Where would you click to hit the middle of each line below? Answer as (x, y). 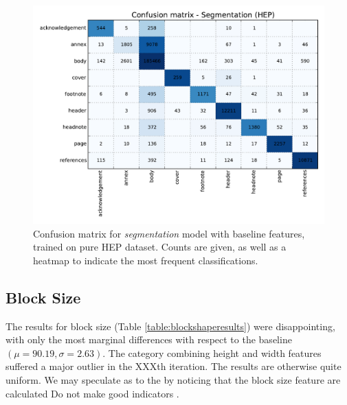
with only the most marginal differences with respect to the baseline (149, 339)
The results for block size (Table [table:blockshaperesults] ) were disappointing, (170, 326)
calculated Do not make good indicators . (92, 393)
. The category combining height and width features (212, 352)
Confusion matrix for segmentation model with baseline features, (169, 233)
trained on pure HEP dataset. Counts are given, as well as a (160, 247)
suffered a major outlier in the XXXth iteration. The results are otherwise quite (173, 366)
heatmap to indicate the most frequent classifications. (146, 260)
